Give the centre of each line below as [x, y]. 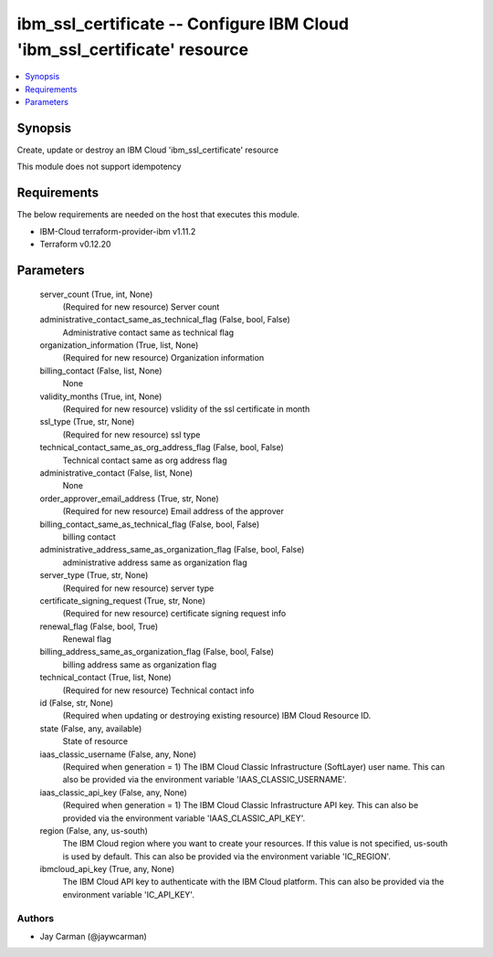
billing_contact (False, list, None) [101, 371]
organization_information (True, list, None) [119, 345]
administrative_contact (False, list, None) [116, 473]
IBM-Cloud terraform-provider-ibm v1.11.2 [118, 231]
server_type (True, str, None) [94, 575]
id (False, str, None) [77, 703]
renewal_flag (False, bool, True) [99, 626]
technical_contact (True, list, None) [106, 678]
